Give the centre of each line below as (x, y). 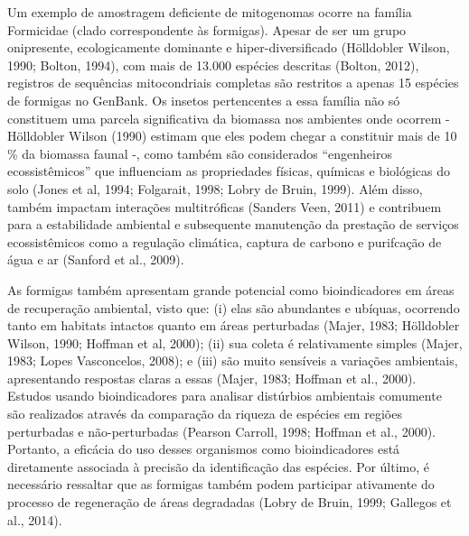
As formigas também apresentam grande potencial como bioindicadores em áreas (231, 289)
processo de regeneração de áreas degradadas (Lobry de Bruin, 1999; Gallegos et (230, 502)
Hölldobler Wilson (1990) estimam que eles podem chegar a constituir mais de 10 (232, 136)
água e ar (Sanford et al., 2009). (96, 259)
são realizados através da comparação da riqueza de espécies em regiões (205, 414)
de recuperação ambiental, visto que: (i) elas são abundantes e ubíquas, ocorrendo (234, 307)
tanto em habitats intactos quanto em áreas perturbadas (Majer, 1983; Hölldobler (234, 325)
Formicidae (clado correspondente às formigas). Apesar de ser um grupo (207, 29)
